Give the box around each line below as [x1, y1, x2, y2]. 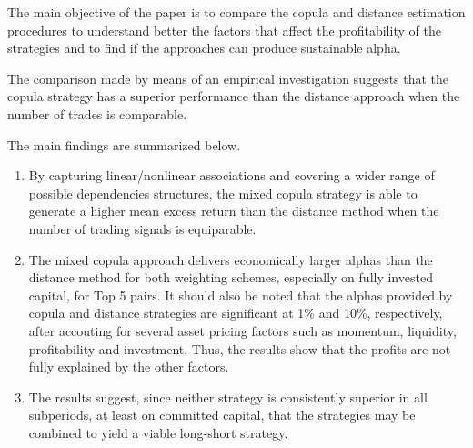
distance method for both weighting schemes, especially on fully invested [28, 268, 433, 287]
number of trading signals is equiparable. [28, 219, 257, 238]
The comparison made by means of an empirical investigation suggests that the [7, 68, 449, 87]
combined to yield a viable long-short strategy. [28, 423, 288, 442]
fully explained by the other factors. [28, 357, 229, 376]
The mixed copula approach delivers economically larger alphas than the [28, 249, 433, 269]
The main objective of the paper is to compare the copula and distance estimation [7, 3, 466, 21]
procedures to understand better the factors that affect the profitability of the [7, 20, 441, 39]
